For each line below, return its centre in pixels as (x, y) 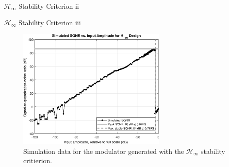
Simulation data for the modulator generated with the (104, 151)
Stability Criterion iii (50, 22)
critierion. (38, 160)
